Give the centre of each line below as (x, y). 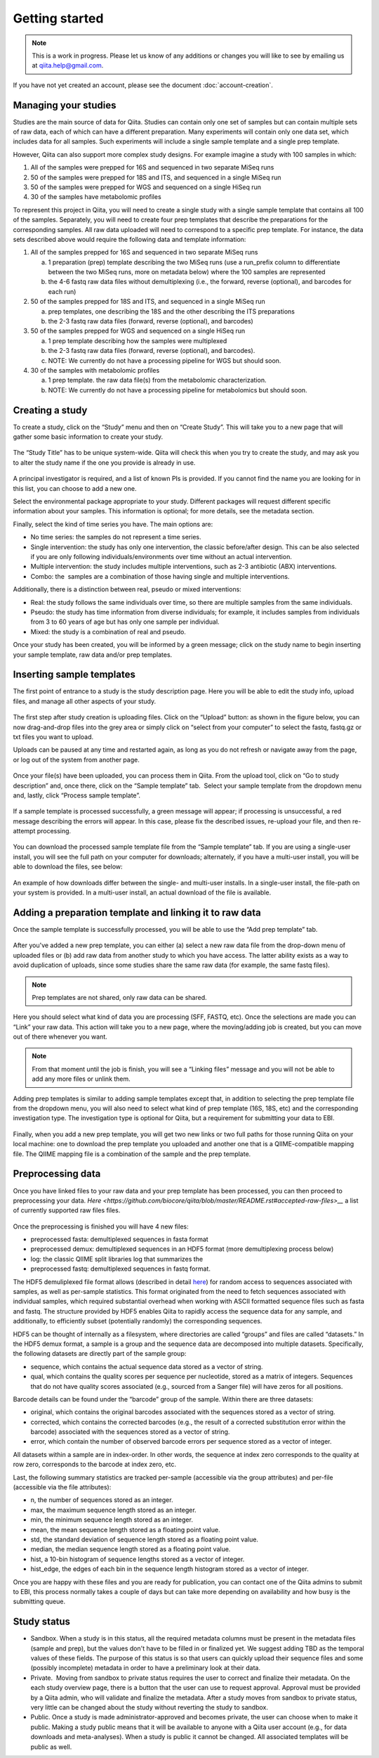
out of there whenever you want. (60, 1037)
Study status (41, 1622)
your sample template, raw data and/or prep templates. (93, 655)
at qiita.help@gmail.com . (68, 65)
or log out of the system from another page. (76, 759)
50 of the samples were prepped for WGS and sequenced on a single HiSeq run (146, 187)
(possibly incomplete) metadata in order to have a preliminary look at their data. (146, 1668)
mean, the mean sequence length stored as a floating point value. (125, 1529)
